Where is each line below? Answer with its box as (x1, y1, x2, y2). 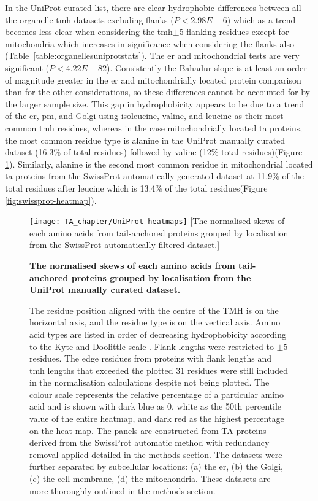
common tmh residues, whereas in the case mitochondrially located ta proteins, (5, 121, 303, 134)
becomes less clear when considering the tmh (5, 25, 173, 38)
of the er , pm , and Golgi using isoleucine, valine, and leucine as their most (5, 109, 284, 122)
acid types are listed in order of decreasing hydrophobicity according (29, 327, 286, 340)
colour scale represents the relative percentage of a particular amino (29, 387, 284, 400)
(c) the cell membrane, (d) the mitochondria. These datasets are (29, 472, 271, 485)
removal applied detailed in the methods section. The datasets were (29, 448, 282, 460)
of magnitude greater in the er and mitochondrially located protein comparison (5, 73, 301, 86)
